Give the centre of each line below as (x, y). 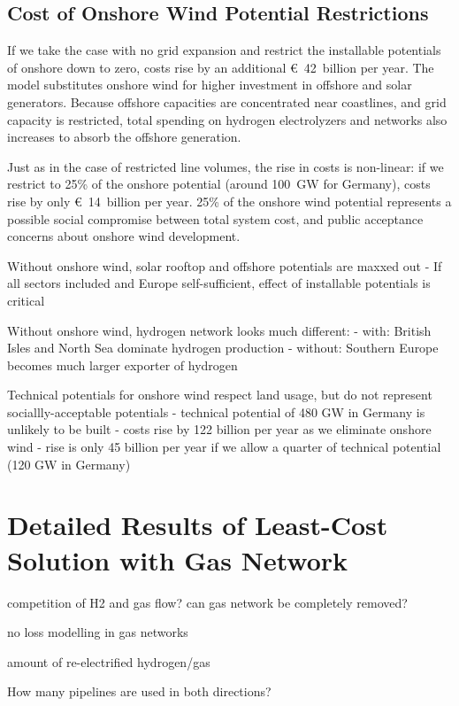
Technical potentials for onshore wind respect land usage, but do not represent (220, 395)
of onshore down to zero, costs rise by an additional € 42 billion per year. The (221, 67)
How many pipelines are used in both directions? (139, 691)
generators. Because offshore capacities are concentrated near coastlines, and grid (227, 101)
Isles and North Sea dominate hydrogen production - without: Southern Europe (223, 348)
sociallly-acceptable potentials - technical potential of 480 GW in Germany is (216, 411)
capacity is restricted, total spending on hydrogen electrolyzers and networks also (227, 119)
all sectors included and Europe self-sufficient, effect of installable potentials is (219, 283)
